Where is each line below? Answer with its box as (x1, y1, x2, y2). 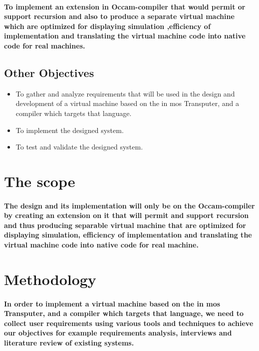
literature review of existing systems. (4, 337, 134, 348)
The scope (4, 170, 75, 191)
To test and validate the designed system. (15, 141, 143, 152)
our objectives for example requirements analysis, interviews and (4, 327, 232, 338)
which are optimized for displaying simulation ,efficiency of (4, 20, 211, 31)
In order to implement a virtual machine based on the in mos (4, 298, 221, 308)
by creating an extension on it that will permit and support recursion (4, 210, 249, 220)
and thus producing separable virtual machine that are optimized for (4, 219, 246, 230)
